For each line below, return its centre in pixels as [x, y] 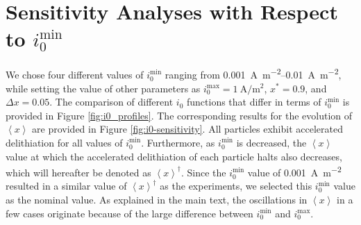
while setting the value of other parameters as [103, 88]
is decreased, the [271, 142]
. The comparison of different [111, 102]
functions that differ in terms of [254, 102]
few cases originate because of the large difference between [129, 213]
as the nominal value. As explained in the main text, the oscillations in [157, 199]
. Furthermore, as [178, 142]
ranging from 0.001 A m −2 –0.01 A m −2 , [253, 73]
